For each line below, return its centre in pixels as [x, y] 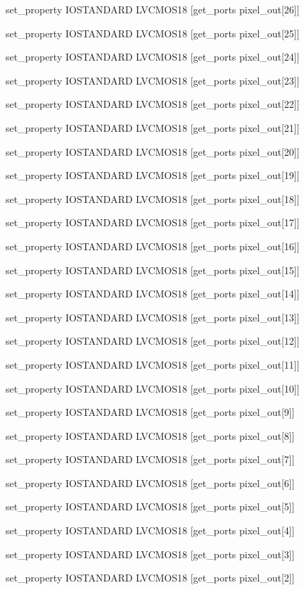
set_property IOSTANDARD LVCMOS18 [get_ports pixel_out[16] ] [153, 246]
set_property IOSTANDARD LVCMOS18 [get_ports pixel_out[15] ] [153, 270]
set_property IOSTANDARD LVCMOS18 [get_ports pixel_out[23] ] [153, 80]
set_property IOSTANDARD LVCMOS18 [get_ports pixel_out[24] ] [153, 57]
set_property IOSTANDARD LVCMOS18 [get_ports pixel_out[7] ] [150, 459]
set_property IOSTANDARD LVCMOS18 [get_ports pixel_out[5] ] [150, 506]
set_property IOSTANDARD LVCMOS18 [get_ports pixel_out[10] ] [153, 388]
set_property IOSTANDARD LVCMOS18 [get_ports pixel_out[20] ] [153, 151]
